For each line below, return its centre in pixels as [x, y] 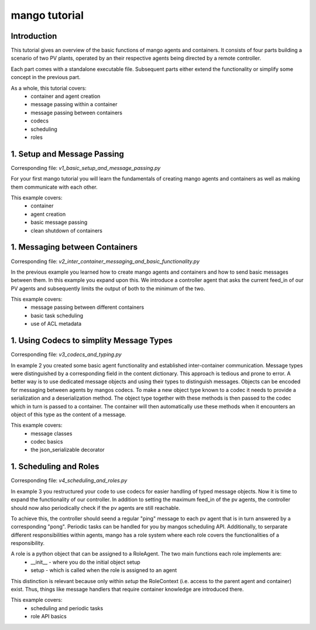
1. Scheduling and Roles [55, 467]
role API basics [49, 617]
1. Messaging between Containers [74, 247]
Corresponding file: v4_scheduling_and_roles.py [69, 481]
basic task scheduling [57, 315]
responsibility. [28, 543]
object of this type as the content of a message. [68, 414]
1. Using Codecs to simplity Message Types [92, 341]
